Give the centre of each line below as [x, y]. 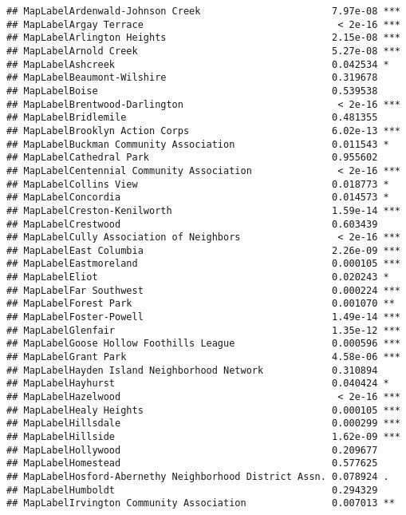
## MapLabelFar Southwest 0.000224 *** [203, 290]
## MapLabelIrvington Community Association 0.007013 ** [201, 503]
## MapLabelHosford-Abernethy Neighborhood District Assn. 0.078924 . [198, 476]
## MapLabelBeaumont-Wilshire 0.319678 [192, 78]
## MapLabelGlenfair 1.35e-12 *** [203, 330]
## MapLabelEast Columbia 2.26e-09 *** [203, 250]
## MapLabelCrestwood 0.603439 [192, 224]
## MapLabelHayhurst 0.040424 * [198, 384]
